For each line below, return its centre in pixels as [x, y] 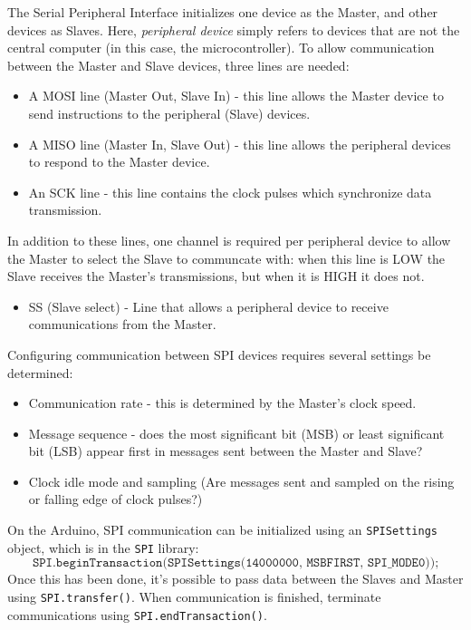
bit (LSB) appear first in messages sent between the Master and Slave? [226, 451]
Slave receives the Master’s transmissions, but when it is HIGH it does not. [216, 276]
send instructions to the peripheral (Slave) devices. [169, 113]
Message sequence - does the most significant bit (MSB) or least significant [236, 433]
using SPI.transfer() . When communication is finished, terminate [194, 596]
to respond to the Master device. [119, 162]
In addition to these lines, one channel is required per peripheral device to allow [229, 240]
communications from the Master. [122, 324]
